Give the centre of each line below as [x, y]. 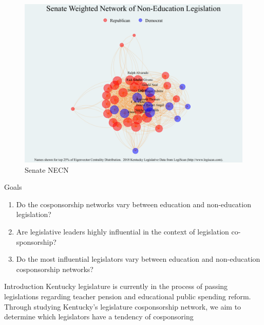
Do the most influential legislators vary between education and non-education [138, 259]
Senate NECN [47, 169]
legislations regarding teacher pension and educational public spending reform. [128, 296]
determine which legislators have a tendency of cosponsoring [99, 317]
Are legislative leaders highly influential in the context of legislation [122, 232]
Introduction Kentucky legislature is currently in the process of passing [116, 286]
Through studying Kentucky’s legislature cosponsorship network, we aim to [123, 306]
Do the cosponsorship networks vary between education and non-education [134, 204]
